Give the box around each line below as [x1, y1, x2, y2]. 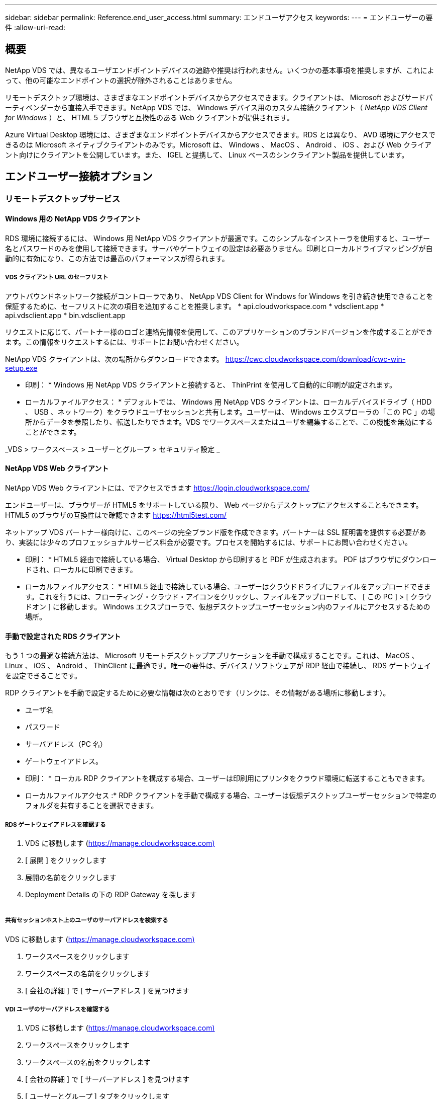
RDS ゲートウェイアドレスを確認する [5, 821, 106, 828]
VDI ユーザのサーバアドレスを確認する [5, 1006, 110, 1013]
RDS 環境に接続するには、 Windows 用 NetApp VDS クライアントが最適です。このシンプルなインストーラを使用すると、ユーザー [5, 233, 430, 243]
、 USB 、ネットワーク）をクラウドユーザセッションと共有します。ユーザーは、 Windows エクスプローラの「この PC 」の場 [25, 407, 435, 416]
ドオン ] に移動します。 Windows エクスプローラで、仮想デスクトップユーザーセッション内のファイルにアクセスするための [25, 602, 430, 611]
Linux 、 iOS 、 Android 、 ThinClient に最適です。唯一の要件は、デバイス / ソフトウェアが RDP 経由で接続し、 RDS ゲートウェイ [5, 661, 431, 670]
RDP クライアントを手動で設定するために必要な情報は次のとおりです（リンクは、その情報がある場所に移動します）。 [5, 688, 390, 697]
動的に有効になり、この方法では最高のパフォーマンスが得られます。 [5, 254, 229, 263]
